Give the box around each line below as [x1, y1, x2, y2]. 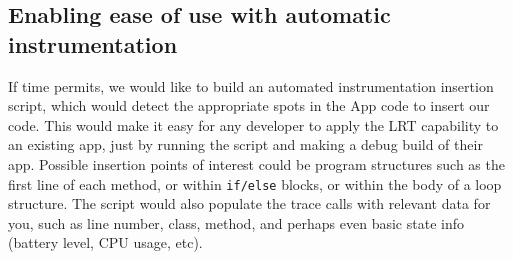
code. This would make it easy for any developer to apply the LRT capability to [8, 114, 499, 135]
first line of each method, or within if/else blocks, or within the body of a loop [8, 173, 502, 194]
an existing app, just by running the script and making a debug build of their [8, 134, 483, 155]
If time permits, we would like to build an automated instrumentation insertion [8, 75, 494, 96]
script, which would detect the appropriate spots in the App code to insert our [8, 95, 490, 116]
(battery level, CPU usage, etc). [8, 232, 203, 253]
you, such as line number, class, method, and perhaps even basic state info [8, 212, 464, 233]
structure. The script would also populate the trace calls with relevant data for [8, 193, 491, 214]
